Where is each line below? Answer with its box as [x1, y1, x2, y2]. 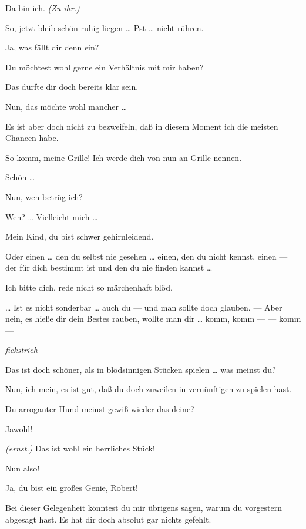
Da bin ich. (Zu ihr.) [5, 2, 80, 14]
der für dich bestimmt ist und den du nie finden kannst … [5, 261, 213, 274]
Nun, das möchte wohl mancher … [5, 100, 127, 112]
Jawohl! [5, 422, 33, 434]
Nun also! [5, 461, 40, 474]
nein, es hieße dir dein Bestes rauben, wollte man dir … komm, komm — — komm [5, 312, 301, 325]
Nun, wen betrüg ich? [5, 190, 83, 203]
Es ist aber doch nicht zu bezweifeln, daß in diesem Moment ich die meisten [5, 120, 278, 132]
